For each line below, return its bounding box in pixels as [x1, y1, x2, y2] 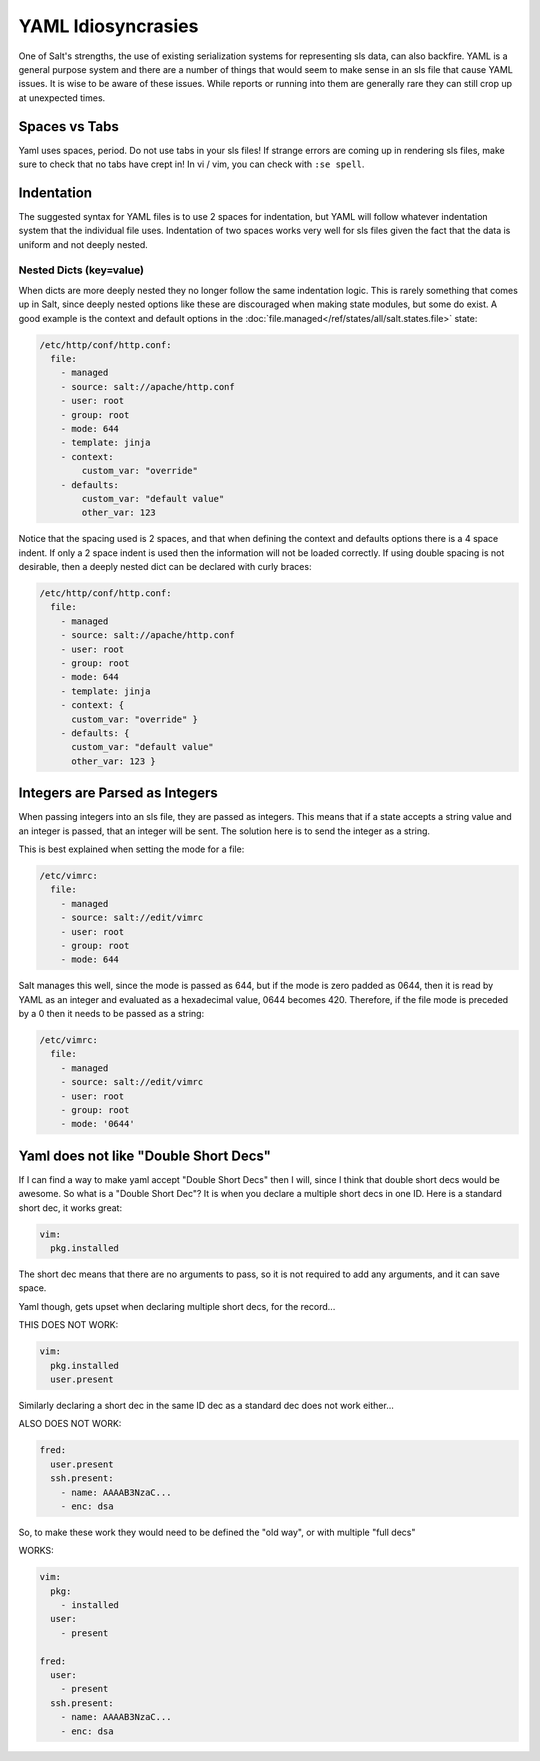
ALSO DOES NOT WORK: [18, 1418, 122, 1430]
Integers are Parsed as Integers [18, 785, 219, 802]
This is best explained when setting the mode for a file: [18, 843, 245, 855]
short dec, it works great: [18, 1201, 123, 1214]
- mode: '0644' [60, 1118, 135, 1130]
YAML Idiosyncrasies [18, 15, 199, 37]
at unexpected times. [18, 91, 106, 104]
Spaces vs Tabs [18, 118, 119, 135]
